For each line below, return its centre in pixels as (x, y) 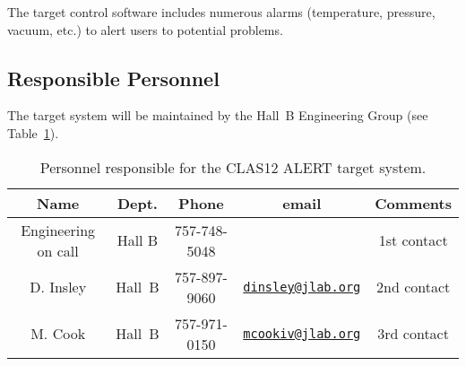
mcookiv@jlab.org (302, 333)
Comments (413, 203)
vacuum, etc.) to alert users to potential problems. (145, 29)
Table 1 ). (33, 132)
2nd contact (414, 287)
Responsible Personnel (113, 78)
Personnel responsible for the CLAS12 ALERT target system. (233, 167)
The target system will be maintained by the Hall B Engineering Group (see (218, 115)
